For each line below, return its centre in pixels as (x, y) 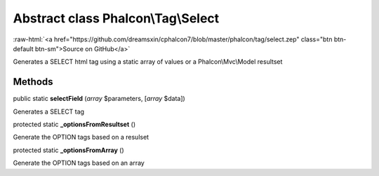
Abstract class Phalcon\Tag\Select (116, 18)
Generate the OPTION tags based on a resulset (81, 137)
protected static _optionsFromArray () (68, 150)
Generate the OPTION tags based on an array (79, 163)
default (24, 48)
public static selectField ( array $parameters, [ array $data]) (99, 99)
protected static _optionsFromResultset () (74, 124)
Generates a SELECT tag (48, 111)
